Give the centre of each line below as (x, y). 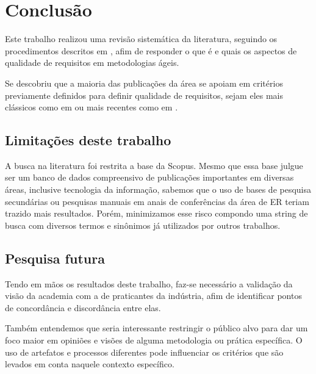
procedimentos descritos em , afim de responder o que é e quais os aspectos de (151, 50)
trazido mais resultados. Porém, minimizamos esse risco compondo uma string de (156, 213)
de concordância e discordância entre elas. (83, 307)
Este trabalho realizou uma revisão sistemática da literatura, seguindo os (141, 39)
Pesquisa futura (55, 258)
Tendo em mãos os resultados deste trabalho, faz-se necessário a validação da (149, 283)
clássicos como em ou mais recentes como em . (92, 107)
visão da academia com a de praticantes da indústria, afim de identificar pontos (153, 296)
